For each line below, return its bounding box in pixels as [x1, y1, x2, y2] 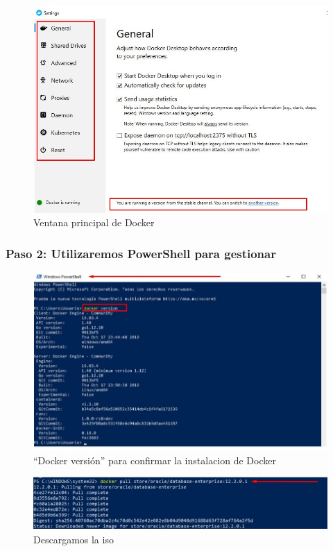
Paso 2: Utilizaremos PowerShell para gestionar [6, 244, 276, 262]
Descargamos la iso [33, 532, 114, 546]
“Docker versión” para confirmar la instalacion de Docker [33, 452, 276, 467]
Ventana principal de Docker [33, 215, 155, 230]
